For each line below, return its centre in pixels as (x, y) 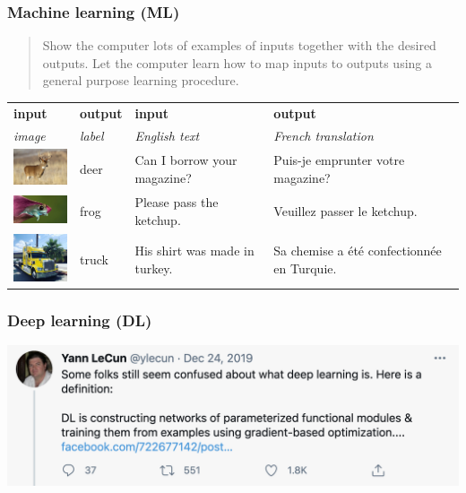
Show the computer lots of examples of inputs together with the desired (239, 45)
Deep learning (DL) (80, 320)
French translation (324, 135)
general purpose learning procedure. (141, 80)
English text (167, 135)
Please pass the (177, 202)
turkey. (154, 268)
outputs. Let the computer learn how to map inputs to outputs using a (237, 62)
